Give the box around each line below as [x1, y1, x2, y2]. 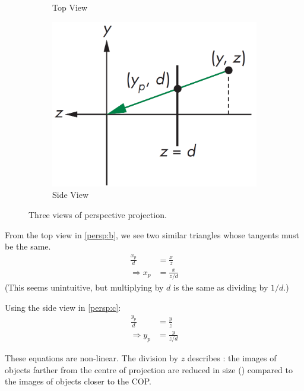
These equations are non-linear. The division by [5, 352, 178, 364]
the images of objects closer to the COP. [5, 375, 151, 387]
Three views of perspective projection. [28, 209, 167, 221]
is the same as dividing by [173, 281, 268, 294]
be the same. [5, 240, 51, 253]
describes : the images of [187, 352, 277, 364]
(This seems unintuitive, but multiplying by [5, 281, 164, 294]
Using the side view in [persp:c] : [5, 301, 121, 313]
